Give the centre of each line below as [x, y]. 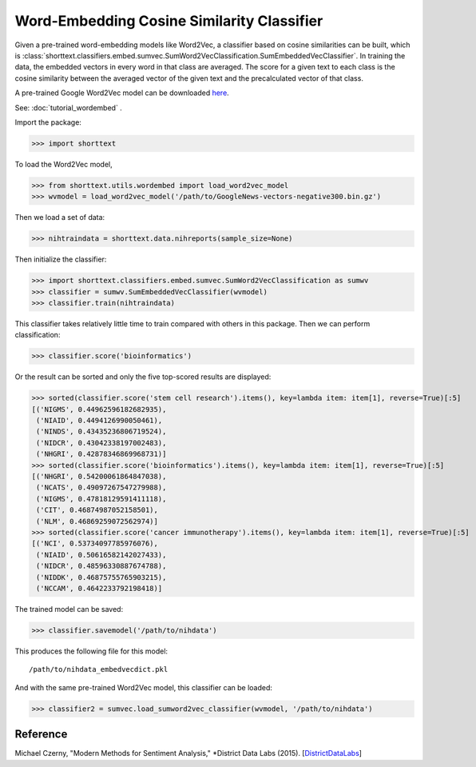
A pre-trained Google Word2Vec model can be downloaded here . [122, 93]
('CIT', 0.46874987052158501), [97, 510]
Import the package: [48, 122]
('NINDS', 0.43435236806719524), [101, 431]
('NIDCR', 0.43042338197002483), [101, 443]
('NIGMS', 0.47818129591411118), [101, 499]
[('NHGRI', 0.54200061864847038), [99, 477]
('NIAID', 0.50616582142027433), [101, 555]
